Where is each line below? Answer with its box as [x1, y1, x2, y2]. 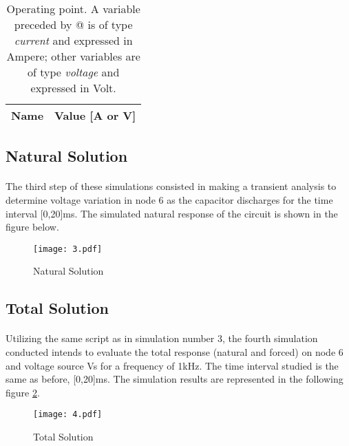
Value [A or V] [54, 107, 136, 123]
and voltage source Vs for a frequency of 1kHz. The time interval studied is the [6, 358, 339, 372]
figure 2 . [6, 385, 40, 399]
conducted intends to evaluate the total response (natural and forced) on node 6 [6, 344, 343, 359]
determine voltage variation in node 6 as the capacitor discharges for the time [6, 192, 333, 206]
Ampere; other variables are [6, 48, 140, 64]
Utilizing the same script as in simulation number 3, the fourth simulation [6, 331, 318, 346]
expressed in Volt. [30, 80, 116, 96]
